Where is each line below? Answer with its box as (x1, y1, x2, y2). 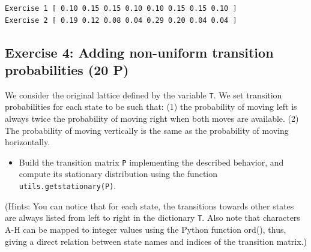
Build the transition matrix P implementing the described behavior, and (19, 155, 284, 168)
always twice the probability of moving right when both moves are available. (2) (5, 112, 299, 125)
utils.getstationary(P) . (19, 179, 116, 192)
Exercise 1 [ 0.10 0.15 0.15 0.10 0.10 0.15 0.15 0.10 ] (5, 4, 237, 13)
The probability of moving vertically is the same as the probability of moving (5, 124, 289, 136)
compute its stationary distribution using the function (19, 167, 218, 180)
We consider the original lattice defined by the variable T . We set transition (5, 88, 282, 101)
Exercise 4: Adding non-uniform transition (5, 43, 274, 61)
